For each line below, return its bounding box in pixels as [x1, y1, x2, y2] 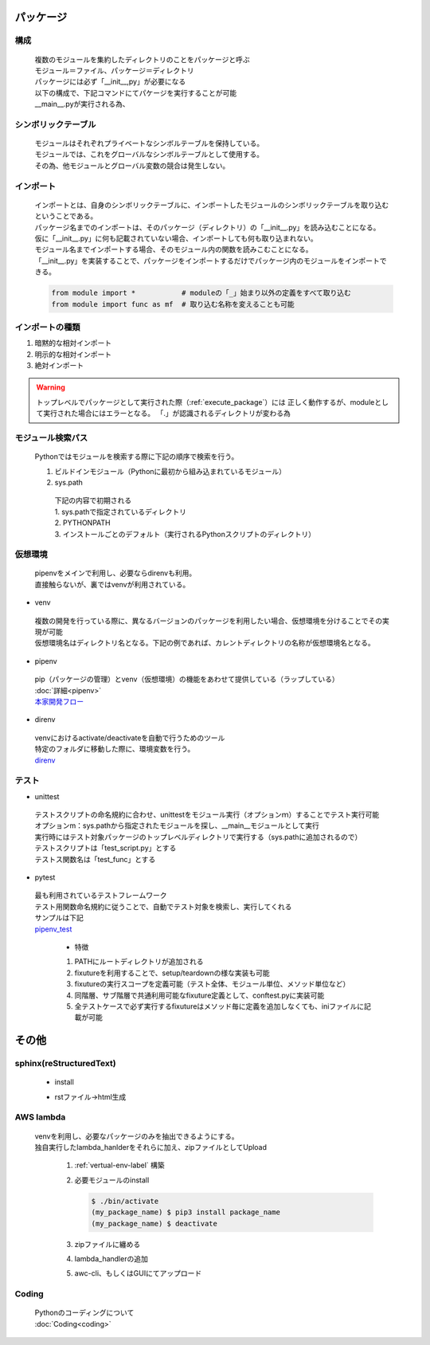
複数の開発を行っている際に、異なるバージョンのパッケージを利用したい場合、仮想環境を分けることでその [34, 616, 382, 625]
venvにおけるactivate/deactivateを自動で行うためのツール [34, 733, 225, 743]
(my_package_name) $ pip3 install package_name [91, 1208, 280, 1217]
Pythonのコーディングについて [34, 1308, 135, 1318]
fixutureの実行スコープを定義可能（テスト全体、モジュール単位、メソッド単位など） [74, 979, 350, 989]
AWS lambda [14, 1112, 66, 1123]
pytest [34, 872, 56, 882]
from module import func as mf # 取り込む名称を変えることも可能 [51, 300, 295, 308]
